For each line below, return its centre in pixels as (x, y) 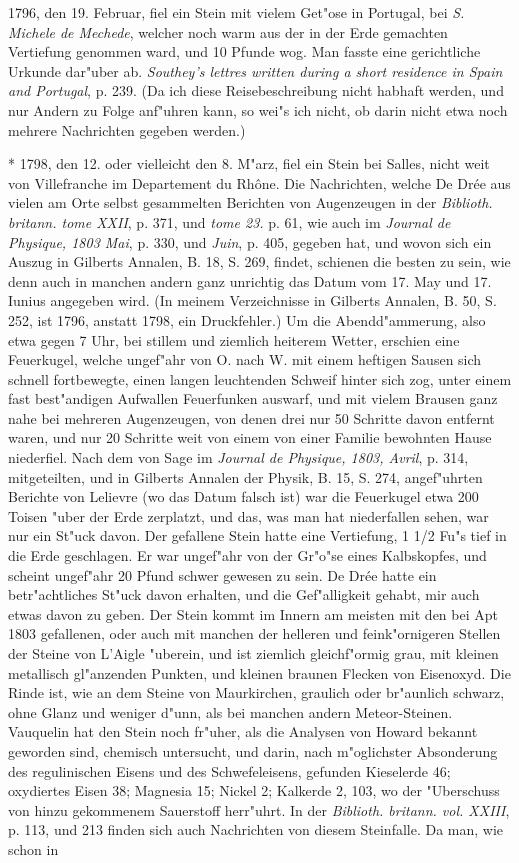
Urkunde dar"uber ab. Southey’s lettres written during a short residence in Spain (255, 70)
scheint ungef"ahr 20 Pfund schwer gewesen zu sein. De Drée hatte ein (222, 574)
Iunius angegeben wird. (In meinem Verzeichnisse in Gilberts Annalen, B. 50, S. (252, 300)
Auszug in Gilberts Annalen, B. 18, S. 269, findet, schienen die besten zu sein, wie (259, 261)
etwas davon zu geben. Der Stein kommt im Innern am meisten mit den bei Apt (253, 613)
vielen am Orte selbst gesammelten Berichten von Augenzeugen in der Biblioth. (250, 202)
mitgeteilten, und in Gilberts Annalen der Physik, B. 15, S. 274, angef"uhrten (245, 476)
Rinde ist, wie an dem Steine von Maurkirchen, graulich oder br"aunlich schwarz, (256, 692)
